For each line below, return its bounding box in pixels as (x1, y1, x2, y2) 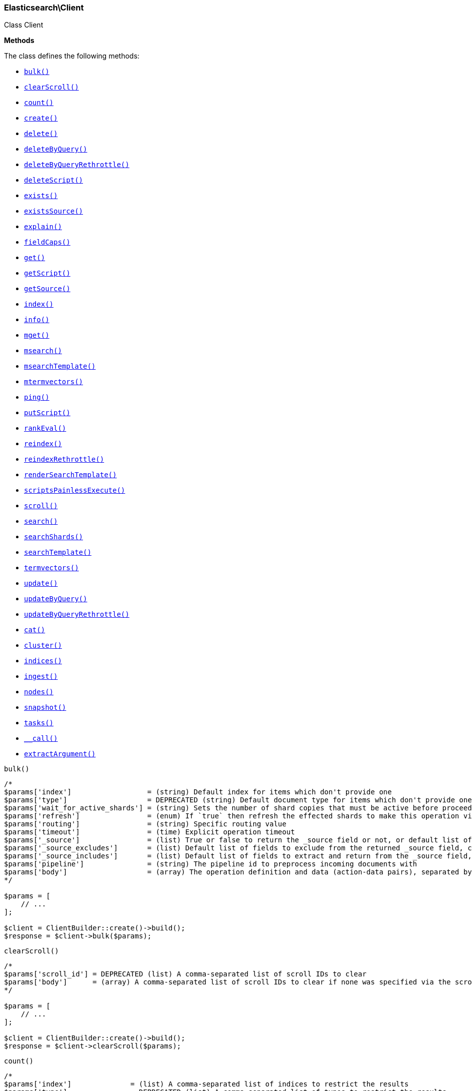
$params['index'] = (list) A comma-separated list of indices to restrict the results (4, 1080, 409, 1088)
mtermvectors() (24, 378, 83, 386)
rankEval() (24, 424, 66, 433)
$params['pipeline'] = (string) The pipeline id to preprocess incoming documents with (4, 860, 417, 868)
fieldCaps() (24, 238, 70, 247)
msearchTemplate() (24, 362, 96, 371)
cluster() (24, 641, 62, 650)
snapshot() (24, 703, 66, 712)
